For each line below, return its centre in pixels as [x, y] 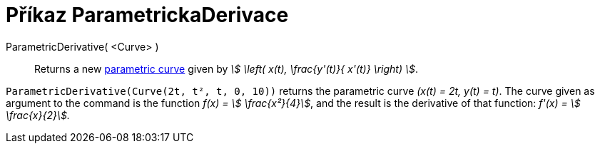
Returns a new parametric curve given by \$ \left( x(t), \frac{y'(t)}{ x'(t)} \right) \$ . [227, 68]
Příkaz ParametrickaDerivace [147, 15]
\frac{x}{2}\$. [38, 115]
